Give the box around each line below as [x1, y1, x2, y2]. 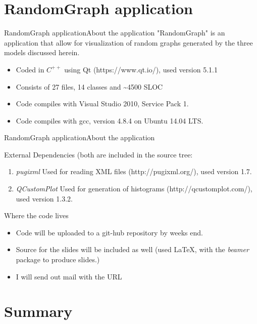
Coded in [16, 64, 44, 74]
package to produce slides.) [16, 254, 100, 265]
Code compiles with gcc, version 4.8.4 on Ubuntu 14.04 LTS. [16, 115, 203, 126]
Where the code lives [4, 210, 69, 221]
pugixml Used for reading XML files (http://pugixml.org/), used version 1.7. [16, 166, 252, 177]
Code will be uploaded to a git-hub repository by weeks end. [16, 227, 203, 237]
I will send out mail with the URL [16, 271, 122, 281]
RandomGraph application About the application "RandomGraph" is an [4, 27, 225, 38]
